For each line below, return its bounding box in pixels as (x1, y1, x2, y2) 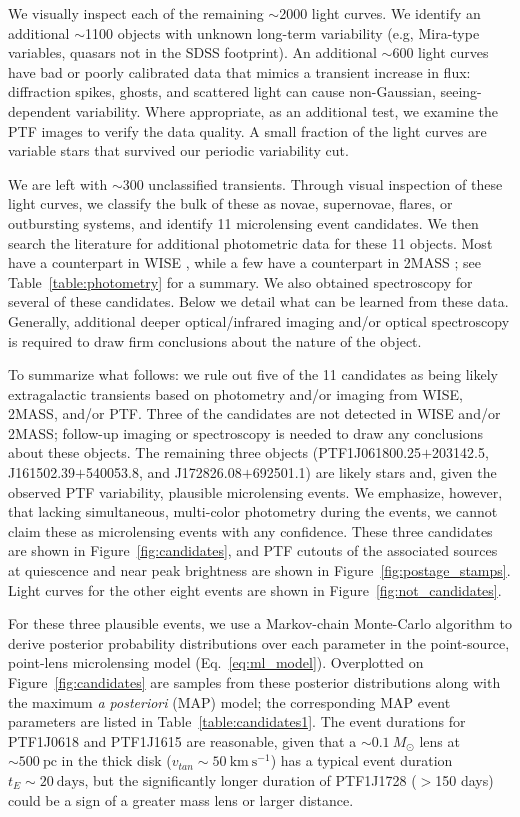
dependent (8, 100, 72, 121)
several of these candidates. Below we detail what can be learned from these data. (8, 291, 509, 312)
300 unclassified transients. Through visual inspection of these (122, 173, 503, 194)
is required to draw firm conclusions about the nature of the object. (8, 330, 422, 351)
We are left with (8, 173, 108, 194)
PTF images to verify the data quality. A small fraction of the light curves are (8, 120, 487, 141)
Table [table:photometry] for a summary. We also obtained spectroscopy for (8, 271, 473, 292)
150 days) (435, 769, 494, 790)
